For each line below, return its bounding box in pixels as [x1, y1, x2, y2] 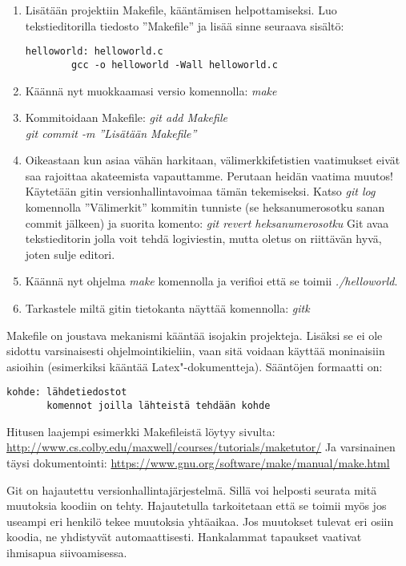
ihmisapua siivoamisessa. [6, 544, 127, 560]
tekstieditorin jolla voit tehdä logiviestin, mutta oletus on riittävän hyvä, [25, 230, 382, 247]
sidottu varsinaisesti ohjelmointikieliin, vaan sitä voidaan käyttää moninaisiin [6, 342, 385, 359]
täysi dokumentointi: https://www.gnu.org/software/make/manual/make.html [6, 454, 390, 471]
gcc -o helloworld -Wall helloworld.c [71, 59, 278, 71]
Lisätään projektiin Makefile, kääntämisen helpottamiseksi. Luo [25, 2, 337, 18]
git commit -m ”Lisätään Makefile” [25, 124, 197, 141]
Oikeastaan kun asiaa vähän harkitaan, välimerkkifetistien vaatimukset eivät [25, 152, 400, 168]
